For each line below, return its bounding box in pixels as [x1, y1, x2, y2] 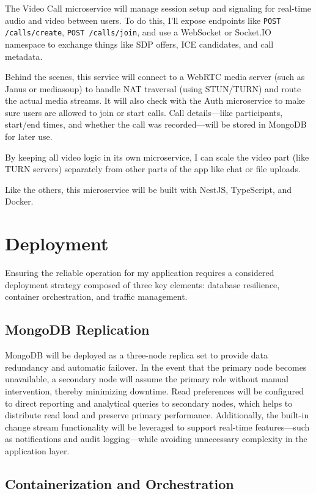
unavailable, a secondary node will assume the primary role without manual [5, 372, 288, 385]
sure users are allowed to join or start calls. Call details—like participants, [5, 106, 283, 118]
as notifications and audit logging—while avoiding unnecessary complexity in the [5, 432, 307, 445]
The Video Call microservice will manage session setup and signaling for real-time [5, 2, 312, 14]
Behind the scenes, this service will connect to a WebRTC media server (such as [5, 70, 305, 83]
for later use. [5, 130, 53, 143]
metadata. [5, 49, 43, 62]
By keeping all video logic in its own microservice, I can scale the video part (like [5, 150, 309, 163]
